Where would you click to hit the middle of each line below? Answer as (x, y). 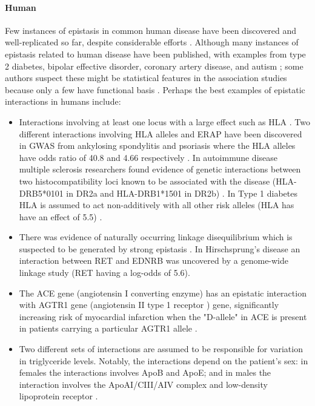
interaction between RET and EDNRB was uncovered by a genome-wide (154, 260)
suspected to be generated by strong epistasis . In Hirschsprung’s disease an (160, 248)
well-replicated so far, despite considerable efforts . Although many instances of (152, 42)
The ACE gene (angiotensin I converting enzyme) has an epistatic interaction (163, 293)
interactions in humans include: (63, 101)
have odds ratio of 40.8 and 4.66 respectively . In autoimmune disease (148, 157)
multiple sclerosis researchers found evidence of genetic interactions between (160, 169)
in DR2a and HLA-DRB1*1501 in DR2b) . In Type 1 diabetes (182, 193)
